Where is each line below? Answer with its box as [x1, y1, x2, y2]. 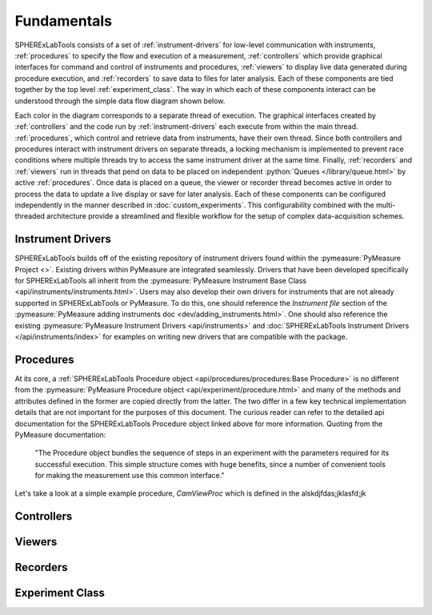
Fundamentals [14, 12, 112, 30]
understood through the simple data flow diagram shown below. [14, 96, 226, 106]
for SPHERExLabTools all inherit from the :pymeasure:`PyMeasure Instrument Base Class [14, 276, 307, 286]
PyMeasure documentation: [14, 429, 106, 440]
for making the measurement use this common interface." [34, 471, 225, 480]
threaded [14, 211, 46, 221]
